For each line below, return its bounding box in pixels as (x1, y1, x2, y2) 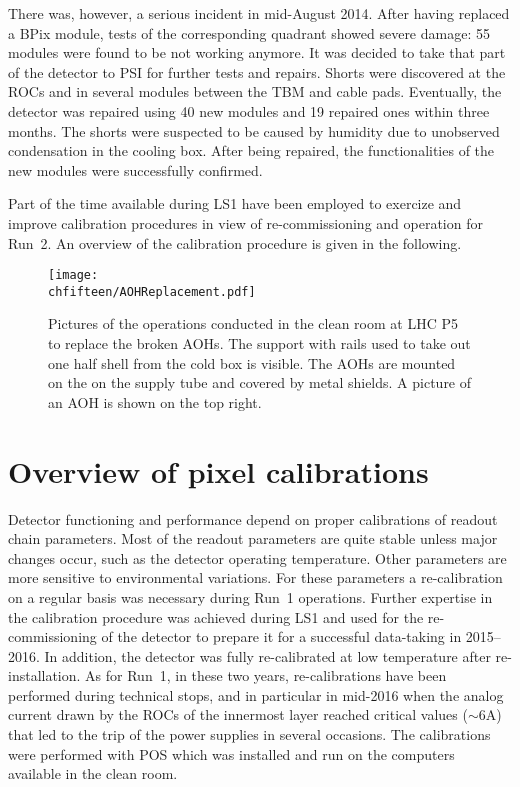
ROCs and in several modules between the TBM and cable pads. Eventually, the (8, 81, 502, 102)
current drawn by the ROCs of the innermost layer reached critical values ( (8, 704, 468, 725)
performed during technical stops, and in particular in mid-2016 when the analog (8, 684, 504, 705)
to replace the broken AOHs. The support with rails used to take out (48, 333, 471, 354)
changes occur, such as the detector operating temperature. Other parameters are (8, 547, 507, 568)
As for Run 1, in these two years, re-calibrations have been (85, 665, 447, 686)
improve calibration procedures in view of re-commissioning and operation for (8, 212, 483, 233)
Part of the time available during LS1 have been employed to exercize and (8, 193, 462, 214)
